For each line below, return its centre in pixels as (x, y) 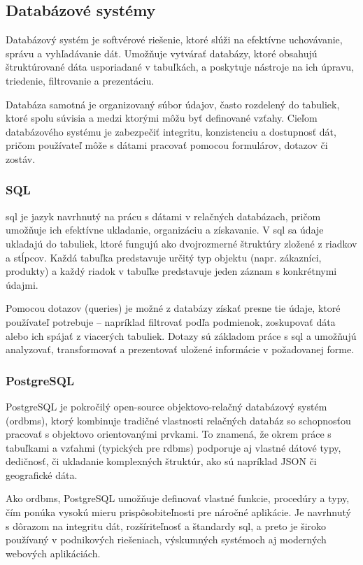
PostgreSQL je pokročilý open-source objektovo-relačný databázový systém (166, 406)
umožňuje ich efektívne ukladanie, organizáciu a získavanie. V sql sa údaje (165, 230)
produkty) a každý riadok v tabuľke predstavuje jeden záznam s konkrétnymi (171, 271)
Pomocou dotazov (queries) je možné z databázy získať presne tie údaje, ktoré (173, 308)
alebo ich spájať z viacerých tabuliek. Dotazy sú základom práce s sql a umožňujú (181, 335)
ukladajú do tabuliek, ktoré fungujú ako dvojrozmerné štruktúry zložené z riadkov (181, 243)
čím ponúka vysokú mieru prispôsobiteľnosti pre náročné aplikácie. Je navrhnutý (178, 512)
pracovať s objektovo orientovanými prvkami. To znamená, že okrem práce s (169, 434)
